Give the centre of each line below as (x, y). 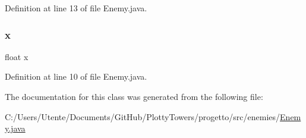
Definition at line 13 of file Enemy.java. (76, 8)
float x (17, 56)
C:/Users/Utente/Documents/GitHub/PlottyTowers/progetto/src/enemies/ (143, 116)
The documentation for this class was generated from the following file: (134, 96)
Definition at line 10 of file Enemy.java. (76, 76)
